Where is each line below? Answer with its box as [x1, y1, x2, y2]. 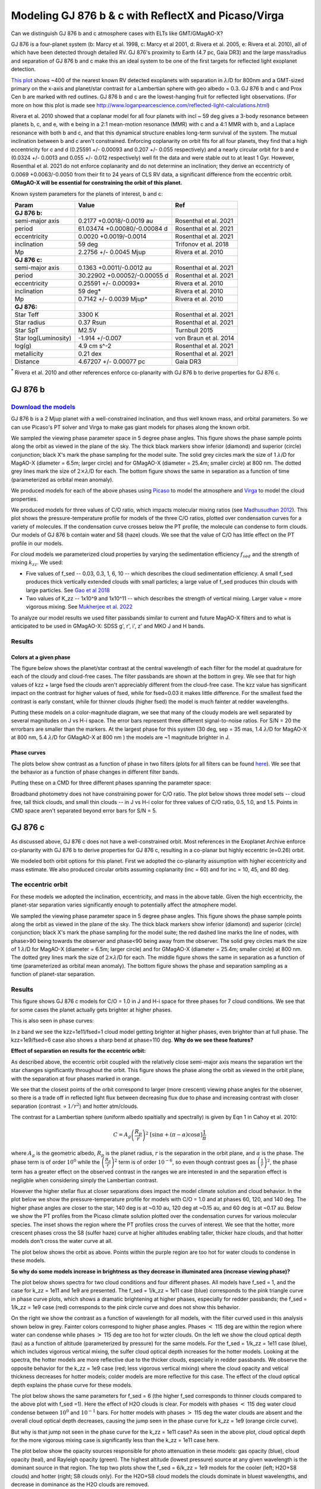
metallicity [14, 349, 44, 357]
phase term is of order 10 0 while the [11, 1158, 100, 1166]
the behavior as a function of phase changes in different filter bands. [11, 768, 180, 775]
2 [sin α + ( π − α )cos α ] [145, 1130, 203, 1138]
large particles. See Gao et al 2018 [26, 587, 110, 594]
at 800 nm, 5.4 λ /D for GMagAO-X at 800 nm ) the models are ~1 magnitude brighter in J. [11, 734, 230, 741]
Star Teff [14, 310, 39, 319]
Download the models [11, 403, 75, 411]
